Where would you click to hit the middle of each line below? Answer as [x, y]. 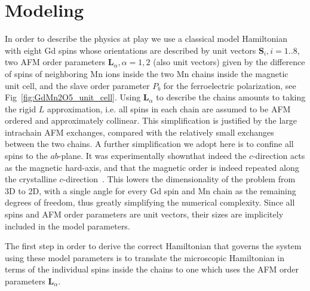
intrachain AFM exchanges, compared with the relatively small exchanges [139, 132]
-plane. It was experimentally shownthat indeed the [152, 156]
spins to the [26, 156]
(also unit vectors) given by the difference [229, 62]
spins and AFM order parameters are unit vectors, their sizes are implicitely [144, 214]
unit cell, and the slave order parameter [77, 85]
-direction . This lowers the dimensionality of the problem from [179, 179]
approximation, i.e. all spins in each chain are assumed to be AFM [169, 108]
